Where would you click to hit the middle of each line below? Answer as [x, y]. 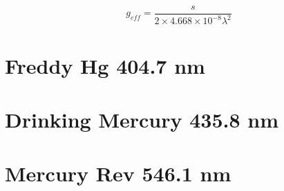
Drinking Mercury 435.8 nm [142, 119]
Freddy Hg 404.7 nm [105, 65]
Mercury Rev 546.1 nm [118, 173]
